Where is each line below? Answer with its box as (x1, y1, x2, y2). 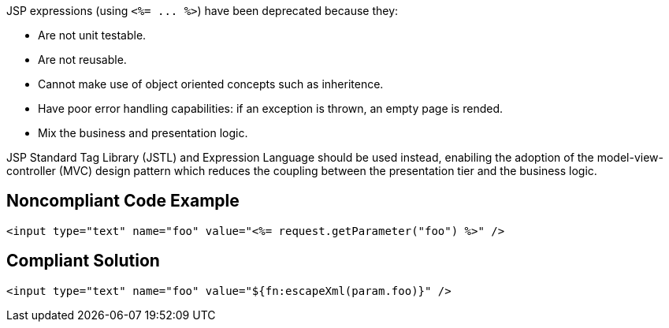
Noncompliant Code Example (6, 191, 240, 211)
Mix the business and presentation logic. (38, 126, 248, 140)
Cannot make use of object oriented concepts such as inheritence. (38, 77, 384, 91)
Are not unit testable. (38, 28, 147, 42)
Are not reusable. (38, 53, 127, 66)
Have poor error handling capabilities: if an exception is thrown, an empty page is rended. (38, 102, 504, 115)
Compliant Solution (6, 251, 160, 271)
